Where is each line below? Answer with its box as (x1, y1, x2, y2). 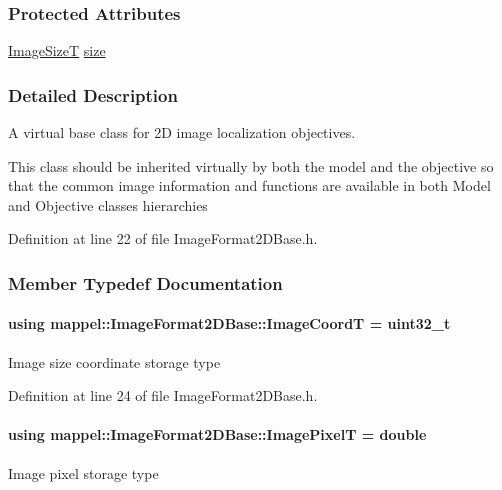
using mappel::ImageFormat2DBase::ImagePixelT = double (8, 424, 427, 445)
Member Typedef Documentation (8, 270, 283, 295)
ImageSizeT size (8, 40, 106, 61)
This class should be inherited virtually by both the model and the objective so (8, 155, 494, 176)
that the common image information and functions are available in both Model (8, 175, 491, 196)
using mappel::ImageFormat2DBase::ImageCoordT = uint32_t (8, 313, 451, 334)
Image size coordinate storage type (8, 351, 221, 372)
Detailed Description (8, 82, 178, 107)
